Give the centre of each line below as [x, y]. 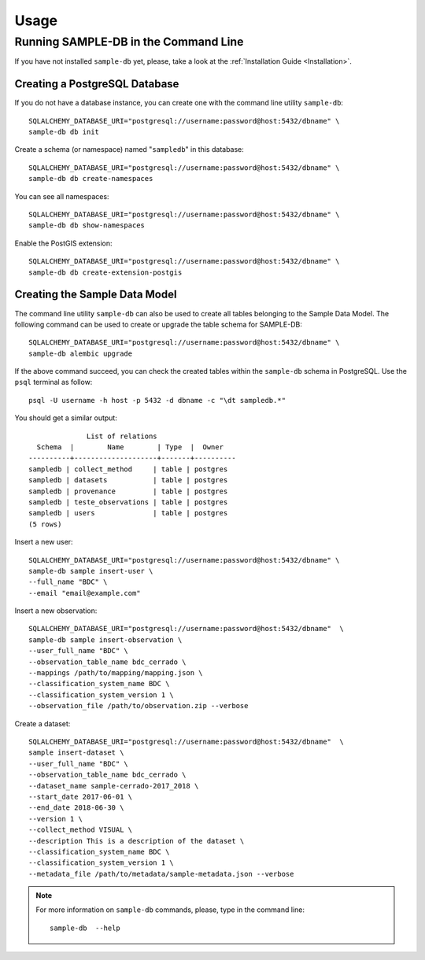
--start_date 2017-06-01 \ [81, 796]
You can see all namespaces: [62, 196]
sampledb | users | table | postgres [128, 513]
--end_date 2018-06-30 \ [76, 808]
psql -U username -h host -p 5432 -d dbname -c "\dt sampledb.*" [157, 400]
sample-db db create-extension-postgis [105, 272]
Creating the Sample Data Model [96, 295]
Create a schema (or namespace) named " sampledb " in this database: [129, 150]
